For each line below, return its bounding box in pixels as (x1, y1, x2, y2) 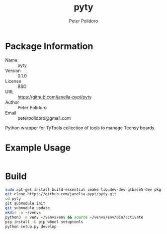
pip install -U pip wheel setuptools (5, 219, 83, 225)
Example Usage (5, 142, 71, 153)
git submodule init (5, 201, 46, 206)
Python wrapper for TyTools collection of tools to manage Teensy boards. (5, 125, 156, 131)
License (5, 78, 21, 84)
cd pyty (5, 196, 21, 201)
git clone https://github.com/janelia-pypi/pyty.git (5, 192, 117, 197)
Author (5, 99, 19, 105)
